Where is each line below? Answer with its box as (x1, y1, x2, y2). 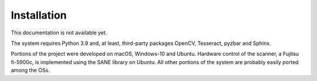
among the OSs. (11, 67, 50, 74)
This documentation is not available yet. (11, 29, 107, 36)
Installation (11, 9, 67, 22)
